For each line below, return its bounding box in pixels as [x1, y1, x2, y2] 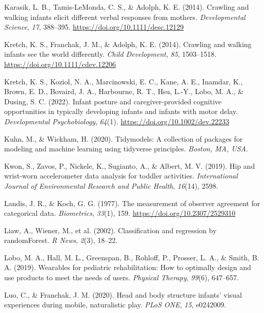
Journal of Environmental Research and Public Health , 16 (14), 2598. [4, 180, 218, 191]
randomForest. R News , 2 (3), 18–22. [4, 235, 118, 245]
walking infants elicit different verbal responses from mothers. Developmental [4, 11, 246, 22]
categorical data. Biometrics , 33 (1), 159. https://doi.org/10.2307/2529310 [4, 208, 236, 218]
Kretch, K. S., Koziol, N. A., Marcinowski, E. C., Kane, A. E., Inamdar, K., [4, 76, 243, 86]
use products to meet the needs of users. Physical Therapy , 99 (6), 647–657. [4, 272, 239, 283]
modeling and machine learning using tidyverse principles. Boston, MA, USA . [4, 143, 248, 154]
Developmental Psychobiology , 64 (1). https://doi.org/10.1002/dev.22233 [4, 116, 229, 126]
